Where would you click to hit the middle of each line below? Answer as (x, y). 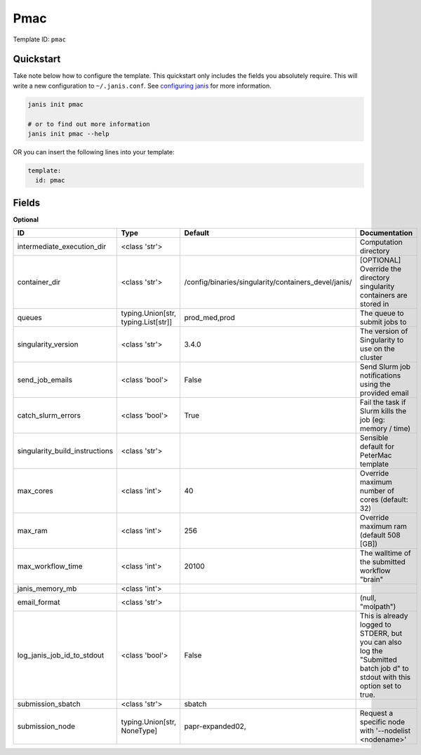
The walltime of (385, 553)
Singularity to (382, 340)
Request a (376, 714)
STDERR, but (381, 634)
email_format (39, 602)
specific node (382, 722)
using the (375, 385)
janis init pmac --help (69, 134)
